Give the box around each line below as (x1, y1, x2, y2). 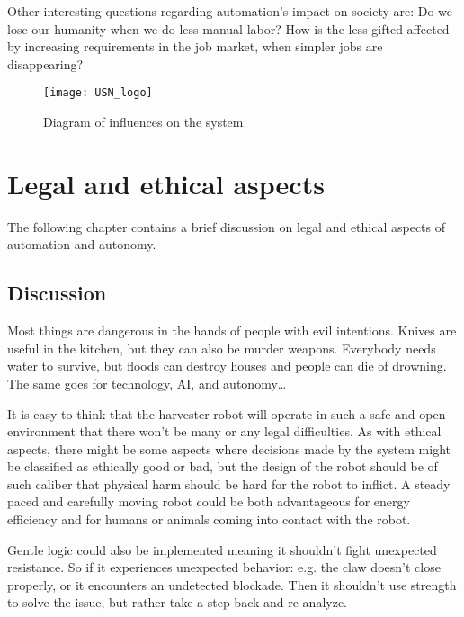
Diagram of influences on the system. (43, 112, 247, 131)
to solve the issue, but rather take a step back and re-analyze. (7, 593, 347, 612)
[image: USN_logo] (43, 86, 153, 100)
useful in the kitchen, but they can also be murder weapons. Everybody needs (7, 338, 436, 357)
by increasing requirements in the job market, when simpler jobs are (7, 37, 383, 56)
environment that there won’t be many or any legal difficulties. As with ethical (7, 422, 442, 441)
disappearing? (7, 54, 84, 73)
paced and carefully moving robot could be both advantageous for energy (7, 492, 410, 511)
